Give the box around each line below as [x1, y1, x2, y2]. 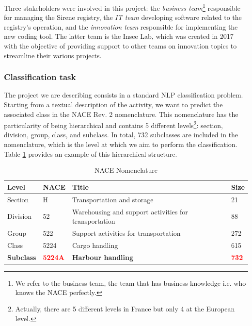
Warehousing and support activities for [72, 206, 188, 216]
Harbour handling [72, 252, 134, 262]
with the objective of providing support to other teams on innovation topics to [4, 41, 237, 51]
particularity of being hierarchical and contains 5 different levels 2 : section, [4, 119, 223, 130]
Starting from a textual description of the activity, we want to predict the [4, 99, 223, 110]
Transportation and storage [72, 194, 154, 204]
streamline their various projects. [4, 50, 102, 60]
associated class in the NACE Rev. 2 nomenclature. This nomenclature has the [4, 109, 238, 119]
